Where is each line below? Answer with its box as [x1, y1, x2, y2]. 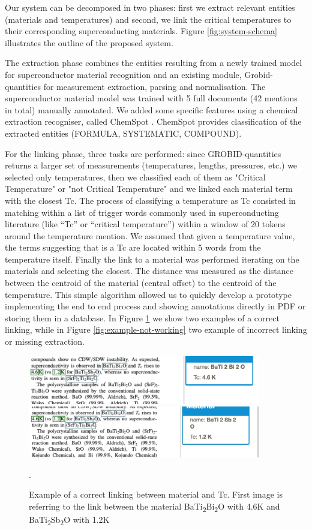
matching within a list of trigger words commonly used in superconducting [5, 206, 279, 218]
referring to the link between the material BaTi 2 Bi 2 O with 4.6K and [29, 500, 280, 514]
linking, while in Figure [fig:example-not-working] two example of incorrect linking [5, 323, 307, 336]
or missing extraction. [5, 335, 85, 348]
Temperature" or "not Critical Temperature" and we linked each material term [5, 182, 293, 195]
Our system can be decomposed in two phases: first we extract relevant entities [5, 1, 295, 13]
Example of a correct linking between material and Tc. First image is [29, 488, 283, 501]
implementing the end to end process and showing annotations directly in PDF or [5, 300, 306, 312]
